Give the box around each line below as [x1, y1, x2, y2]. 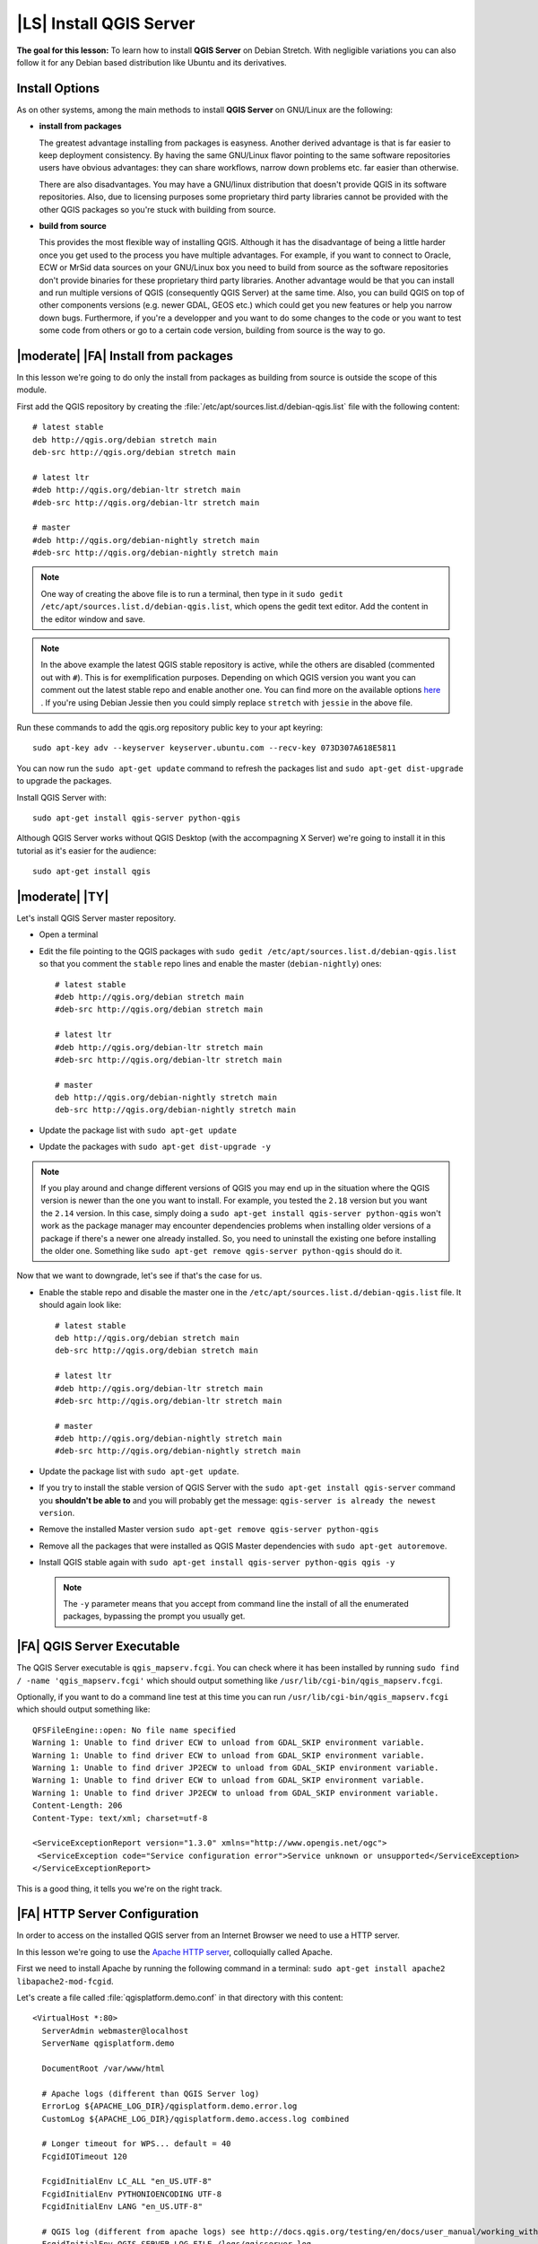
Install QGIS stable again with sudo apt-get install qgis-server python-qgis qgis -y [39, 1557, 395, 1568]
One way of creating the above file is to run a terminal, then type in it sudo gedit [40, 588, 344, 599]
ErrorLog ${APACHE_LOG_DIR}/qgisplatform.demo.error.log [41, 2101, 298, 2111]
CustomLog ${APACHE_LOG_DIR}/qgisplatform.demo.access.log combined [41, 2114, 350, 2124]
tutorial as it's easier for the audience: [16, 845, 157, 856]
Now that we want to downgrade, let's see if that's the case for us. [16, 1270, 263, 1281]
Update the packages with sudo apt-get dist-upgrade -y [39, 1141, 271, 1153]
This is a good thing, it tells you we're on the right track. [16, 1883, 223, 1894]
